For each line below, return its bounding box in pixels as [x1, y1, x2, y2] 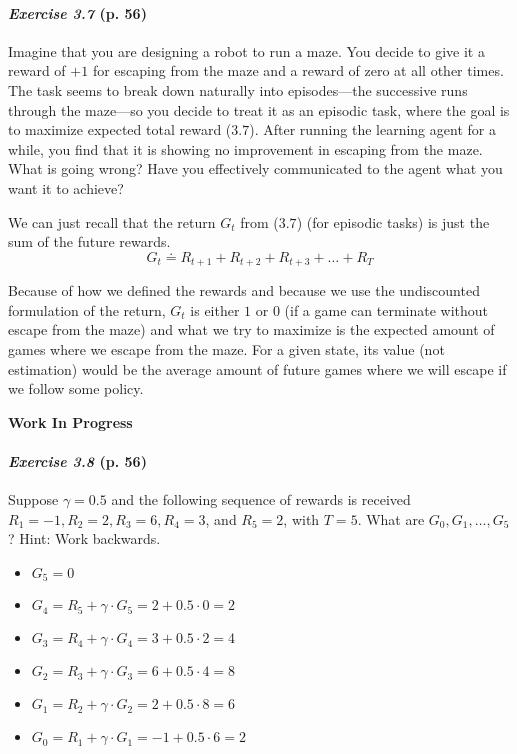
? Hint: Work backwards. [8, 528, 161, 549]
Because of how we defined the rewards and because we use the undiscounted [8, 280, 480, 301]
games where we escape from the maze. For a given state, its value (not [8, 338, 445, 359]
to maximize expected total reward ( [8, 119, 232, 140]
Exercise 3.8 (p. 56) [8, 450, 147, 471]
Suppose [8, 489, 59, 510]
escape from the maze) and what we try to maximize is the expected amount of [8, 319, 495, 340]
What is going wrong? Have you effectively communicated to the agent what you [8, 158, 503, 179]
